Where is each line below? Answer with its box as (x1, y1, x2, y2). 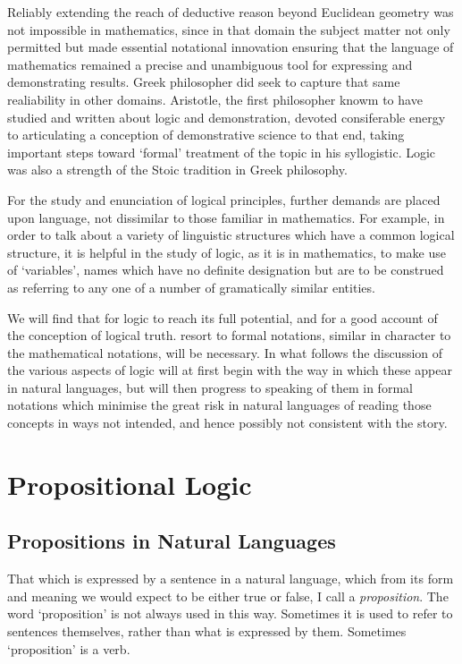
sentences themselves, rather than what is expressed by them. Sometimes (7, 622, 407, 641)
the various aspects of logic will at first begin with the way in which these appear (7, 361, 452, 379)
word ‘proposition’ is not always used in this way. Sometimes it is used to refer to (7, 604, 453, 623)
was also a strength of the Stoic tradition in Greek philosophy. (7, 160, 348, 179)
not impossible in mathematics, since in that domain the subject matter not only (7, 20, 450, 38)
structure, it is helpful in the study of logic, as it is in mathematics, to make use (7, 243, 446, 261)
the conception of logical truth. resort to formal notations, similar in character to (7, 326, 451, 345)
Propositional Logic (7, 465, 252, 502)
